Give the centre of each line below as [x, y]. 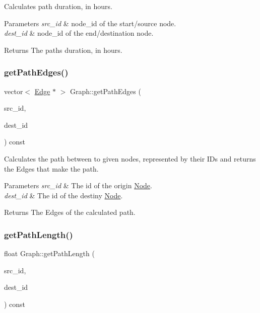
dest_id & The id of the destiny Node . [63, 195]
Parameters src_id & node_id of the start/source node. [90, 23]
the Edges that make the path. [51, 168]
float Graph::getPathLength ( [49, 253]
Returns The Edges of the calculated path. [70, 212]
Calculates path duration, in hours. [58, 6]
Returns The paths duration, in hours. [63, 50]
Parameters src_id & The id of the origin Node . [78, 185]
